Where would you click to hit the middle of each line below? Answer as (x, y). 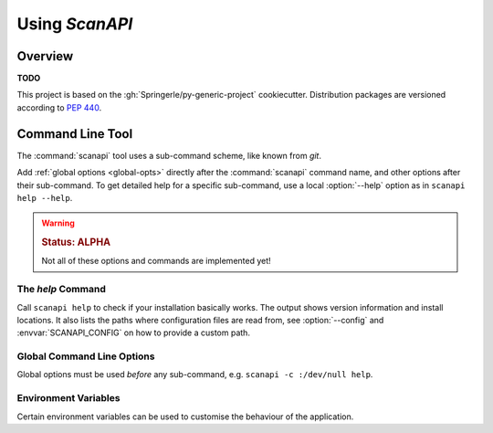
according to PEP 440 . (59, 107)
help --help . (45, 197)
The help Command (62, 290)
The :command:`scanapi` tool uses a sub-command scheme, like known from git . (169, 155)
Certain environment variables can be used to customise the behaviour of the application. (185, 417)
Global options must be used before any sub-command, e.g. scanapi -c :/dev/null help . (195, 375)
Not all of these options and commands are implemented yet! (156, 261)
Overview (45, 56)
